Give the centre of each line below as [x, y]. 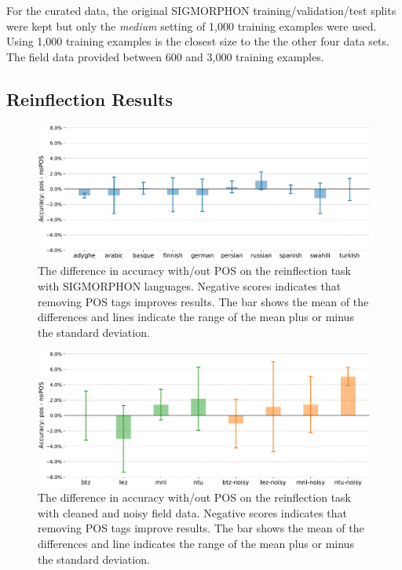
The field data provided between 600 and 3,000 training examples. [165, 56]
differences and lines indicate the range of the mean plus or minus [196, 317]
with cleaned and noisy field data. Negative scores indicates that [192, 512]
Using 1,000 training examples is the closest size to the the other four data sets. [198, 41]
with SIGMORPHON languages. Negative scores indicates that [190, 286]
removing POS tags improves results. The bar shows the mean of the [203, 301]
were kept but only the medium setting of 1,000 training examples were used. [192, 26]
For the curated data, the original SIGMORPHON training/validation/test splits [201, 10]
